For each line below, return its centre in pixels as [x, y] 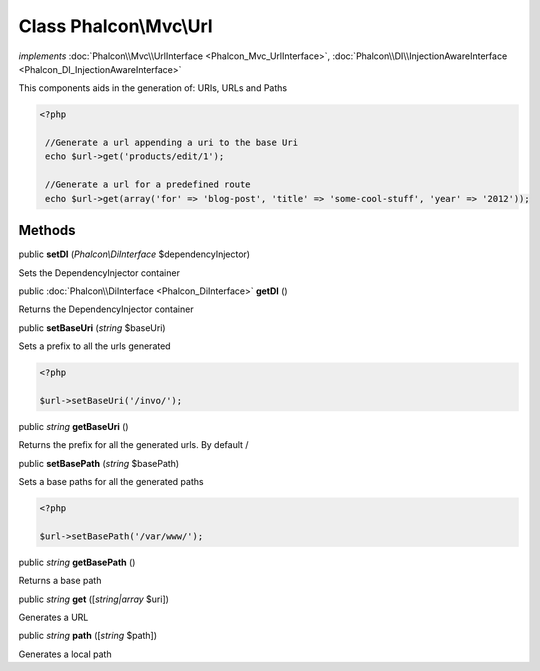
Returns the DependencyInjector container [106, 309]
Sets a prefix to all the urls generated [94, 346]
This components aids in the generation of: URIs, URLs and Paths [153, 88]
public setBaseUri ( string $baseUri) [92, 327]
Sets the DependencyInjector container [99, 272]
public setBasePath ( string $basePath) [99, 463]
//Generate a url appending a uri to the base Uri [172, 143]
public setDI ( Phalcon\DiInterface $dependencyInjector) [134, 254]
